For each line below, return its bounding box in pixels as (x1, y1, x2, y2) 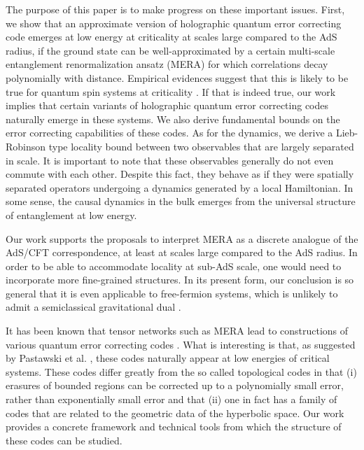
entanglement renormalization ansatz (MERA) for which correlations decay (6, 57, 328, 71)
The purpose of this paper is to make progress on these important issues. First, (6, 2, 345, 16)
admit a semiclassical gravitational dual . (6, 300, 181, 314)
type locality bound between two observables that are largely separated (48, 139, 354, 153)
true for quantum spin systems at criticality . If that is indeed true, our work (6, 84, 336, 99)
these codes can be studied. (6, 433, 122, 447)
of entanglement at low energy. (6, 207, 137, 222)
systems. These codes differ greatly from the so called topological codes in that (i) (6, 364, 357, 379)
